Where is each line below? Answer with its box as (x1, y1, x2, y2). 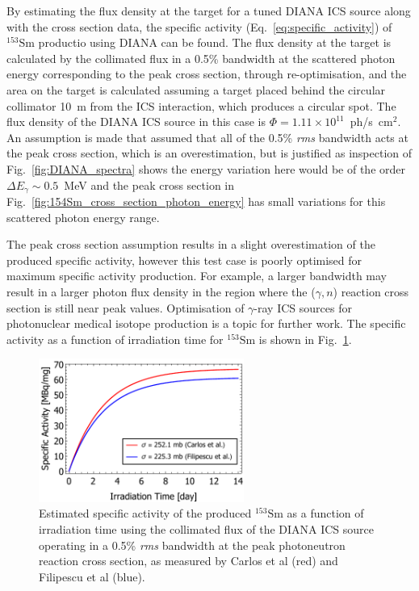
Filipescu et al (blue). (39, 568, 145, 585)
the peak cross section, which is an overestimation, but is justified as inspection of (6, 145, 413, 161)
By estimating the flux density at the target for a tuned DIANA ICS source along (6, 2, 411, 19)
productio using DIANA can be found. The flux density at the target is (38, 34, 392, 51)
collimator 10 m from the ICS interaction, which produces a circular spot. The (6, 97, 396, 114)
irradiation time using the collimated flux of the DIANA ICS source (39, 520, 375, 537)
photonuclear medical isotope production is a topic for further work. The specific (6, 315, 406, 332)
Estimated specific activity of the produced (39, 505, 252, 522)
